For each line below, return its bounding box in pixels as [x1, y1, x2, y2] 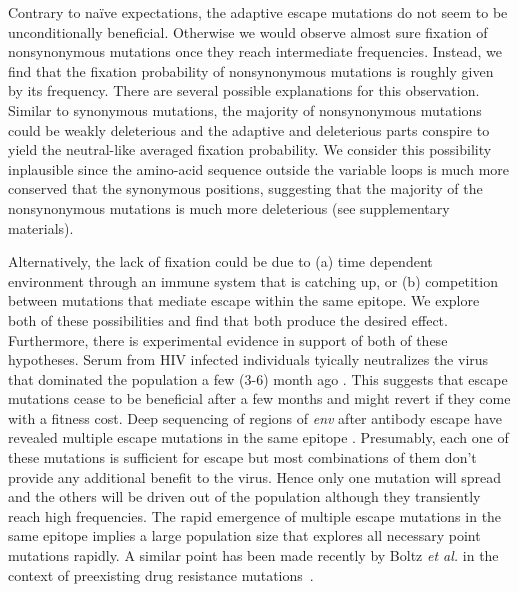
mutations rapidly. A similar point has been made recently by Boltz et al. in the [8, 545, 499, 566]
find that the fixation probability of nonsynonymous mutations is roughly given [8, 60, 494, 81]
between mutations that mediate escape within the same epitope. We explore [8, 290, 480, 311]
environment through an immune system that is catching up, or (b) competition [8, 270, 498, 291]
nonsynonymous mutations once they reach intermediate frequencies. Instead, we [8, 41, 502, 62]
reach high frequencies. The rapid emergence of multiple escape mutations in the [8, 505, 502, 526]
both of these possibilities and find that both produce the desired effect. [8, 309, 448, 330]
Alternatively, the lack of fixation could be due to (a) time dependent [8, 251, 433, 272]
